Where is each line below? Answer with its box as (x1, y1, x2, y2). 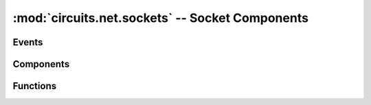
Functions (12, 80, 57, 92)
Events (12, 36, 43, 48)
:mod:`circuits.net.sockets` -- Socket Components (12, 10, 309, 25)
